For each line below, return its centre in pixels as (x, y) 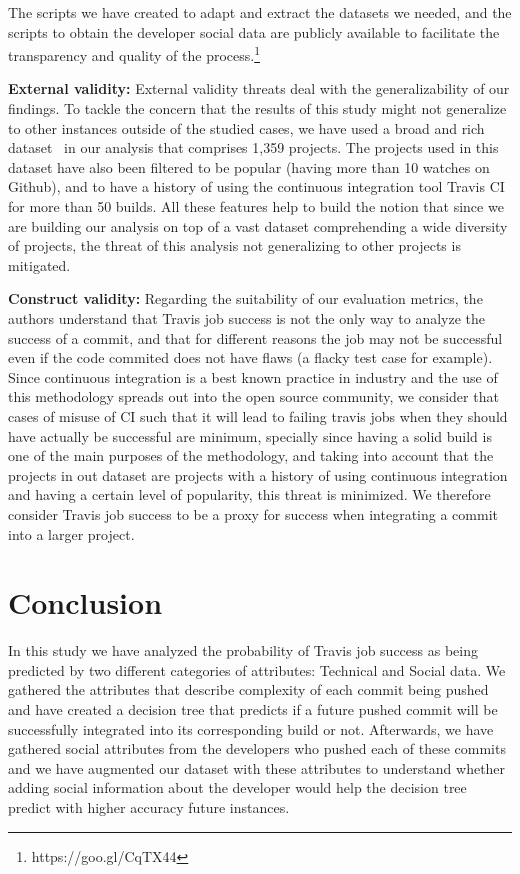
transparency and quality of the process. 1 (134, 53)
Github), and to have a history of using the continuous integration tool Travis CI (256, 186)
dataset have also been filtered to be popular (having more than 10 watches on (249, 166)
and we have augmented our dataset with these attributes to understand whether (257, 767)
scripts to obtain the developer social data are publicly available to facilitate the (254, 31)
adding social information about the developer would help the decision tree (237, 787)
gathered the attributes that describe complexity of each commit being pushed (248, 689)
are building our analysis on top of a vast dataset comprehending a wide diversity (258, 225)
